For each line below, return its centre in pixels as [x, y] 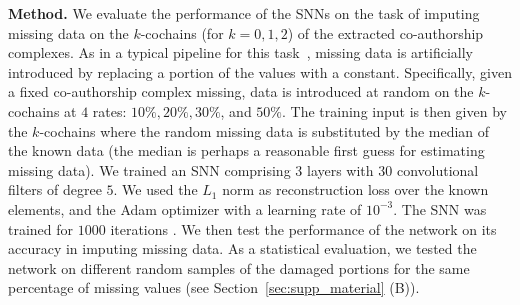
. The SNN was [440, 208]
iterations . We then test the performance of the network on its [303, 228]
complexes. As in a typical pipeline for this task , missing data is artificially [240, 52]
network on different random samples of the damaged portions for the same [239, 267]
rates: [109, 110]
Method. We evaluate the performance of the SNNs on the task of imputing [244, 13]
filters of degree [55, 189]
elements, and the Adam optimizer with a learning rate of [185, 208]
